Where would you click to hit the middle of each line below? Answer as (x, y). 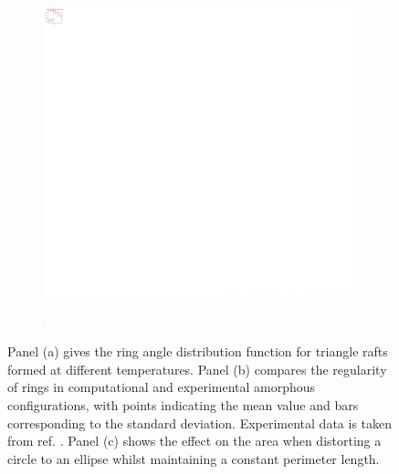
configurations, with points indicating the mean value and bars (183, 405)
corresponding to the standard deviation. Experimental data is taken (200, 422)
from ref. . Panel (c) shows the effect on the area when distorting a (194, 441)
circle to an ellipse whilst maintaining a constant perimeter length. (194, 458)
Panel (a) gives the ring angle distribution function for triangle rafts (198, 351)
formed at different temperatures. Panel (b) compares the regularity (197, 369)
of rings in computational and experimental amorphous (162, 387)
